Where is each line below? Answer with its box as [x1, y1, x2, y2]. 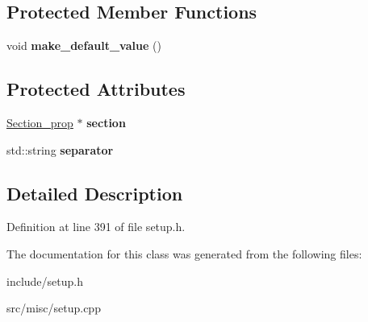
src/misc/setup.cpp [6, 299, 101, 316]
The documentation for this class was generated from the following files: [6, 245, 362, 262]
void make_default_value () [6, 37, 161, 54]
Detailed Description [6, 180, 183, 205]
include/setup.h [6, 272, 83, 289]
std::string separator [6, 141, 114, 158]
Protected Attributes [6, 76, 186, 101]
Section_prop [6, 114, 73, 130]
